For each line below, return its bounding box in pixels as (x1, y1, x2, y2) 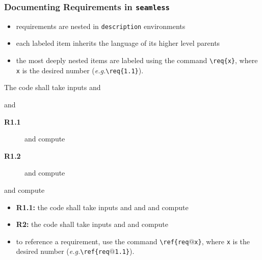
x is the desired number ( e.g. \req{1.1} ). (16, 65, 144, 75)
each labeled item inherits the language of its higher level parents (16, 38, 220, 48)
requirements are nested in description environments (16, 20, 186, 31)
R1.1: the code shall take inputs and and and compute (16, 201, 189, 212)
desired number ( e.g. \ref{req (16, 246, 110, 256)
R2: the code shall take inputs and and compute (16, 219, 168, 229)
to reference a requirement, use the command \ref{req (16, 236, 189, 246)
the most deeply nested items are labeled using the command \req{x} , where (16, 55, 258, 66)
